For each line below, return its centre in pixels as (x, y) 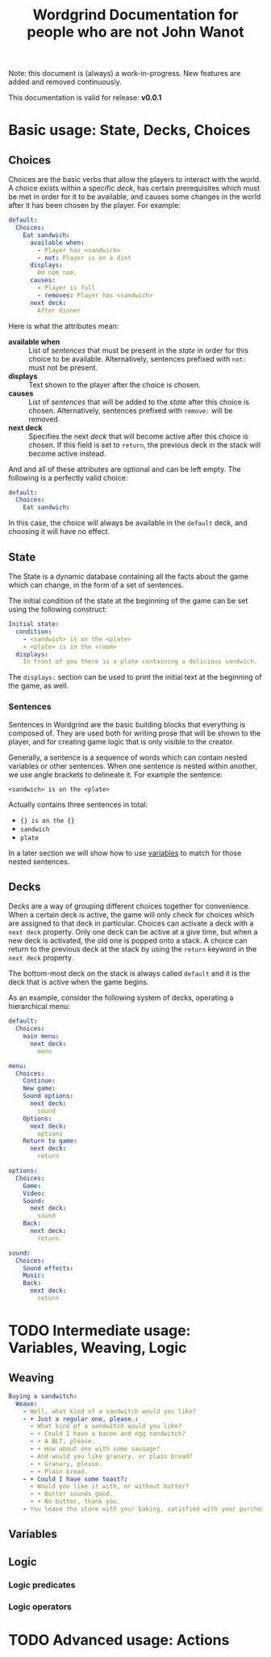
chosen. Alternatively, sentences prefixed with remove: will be (131, 410)
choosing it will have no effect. (59, 532)
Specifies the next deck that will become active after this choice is (138, 436)
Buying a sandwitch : (43, 1396)
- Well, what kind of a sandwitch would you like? (110, 1411)
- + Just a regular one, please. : (81, 1419)
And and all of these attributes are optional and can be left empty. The (125, 469)
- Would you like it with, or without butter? (109, 1486)
